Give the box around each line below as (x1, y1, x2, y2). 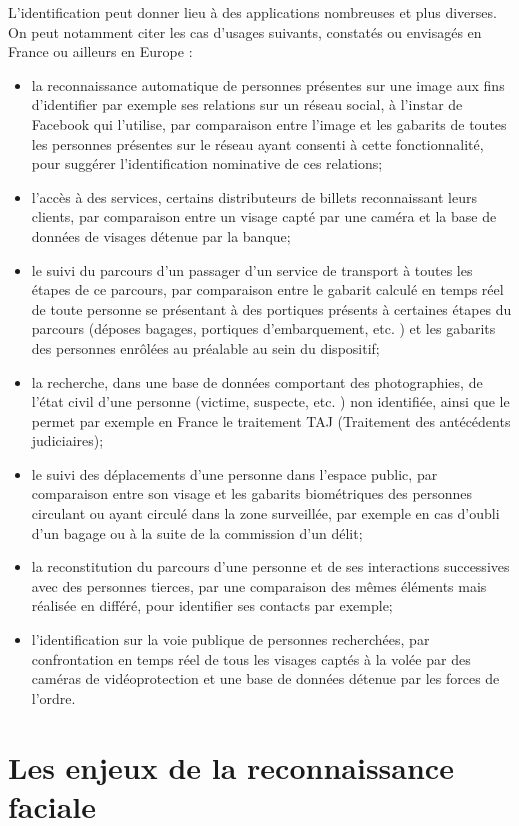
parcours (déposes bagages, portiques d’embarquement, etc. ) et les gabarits (31, 318, 496, 339)
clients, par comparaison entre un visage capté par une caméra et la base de (31, 206, 497, 227)
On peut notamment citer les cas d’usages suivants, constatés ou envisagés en (8, 21, 482, 42)
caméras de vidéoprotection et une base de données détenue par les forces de (31, 668, 500, 689)
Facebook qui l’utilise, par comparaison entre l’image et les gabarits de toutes (31, 113, 507, 134)
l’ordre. (31, 687, 76, 708)
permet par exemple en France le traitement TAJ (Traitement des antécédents (31, 410, 511, 431)
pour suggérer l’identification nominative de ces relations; (31, 153, 383, 174)
